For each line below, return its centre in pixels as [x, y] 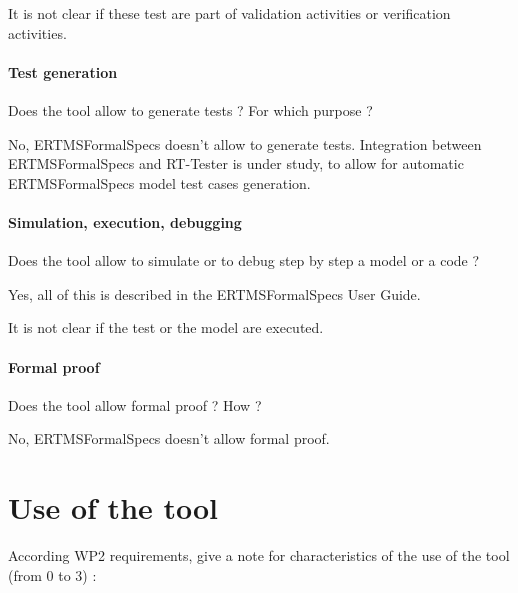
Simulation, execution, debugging [125, 221]
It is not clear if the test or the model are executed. [166, 327]
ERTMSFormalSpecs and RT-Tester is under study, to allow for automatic [236, 163]
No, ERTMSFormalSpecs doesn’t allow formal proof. [169, 438]
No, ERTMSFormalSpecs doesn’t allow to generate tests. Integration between [245, 143]
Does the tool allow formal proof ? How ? [135, 404]
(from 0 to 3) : [52, 574]
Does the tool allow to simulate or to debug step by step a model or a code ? [244, 260]
